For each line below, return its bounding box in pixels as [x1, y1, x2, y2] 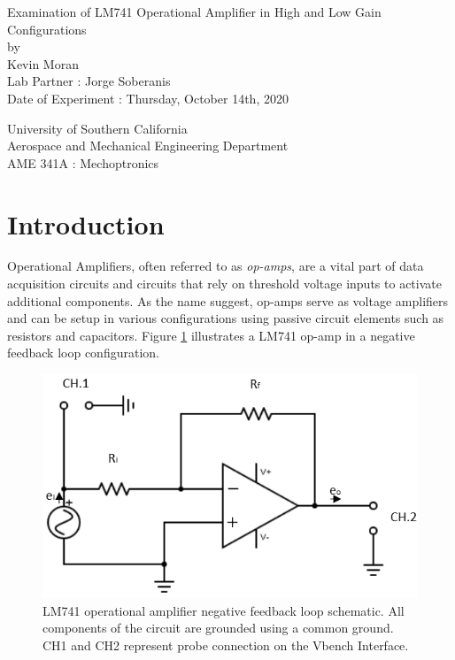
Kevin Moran [7, 54, 79, 73]
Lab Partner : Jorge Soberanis [7, 72, 171, 90]
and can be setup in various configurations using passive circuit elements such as [7, 309, 444, 327]
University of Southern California [7, 119, 188, 137]
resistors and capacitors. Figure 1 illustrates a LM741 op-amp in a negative [7, 326, 415, 344]
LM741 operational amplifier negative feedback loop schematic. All [42, 601, 405, 619]
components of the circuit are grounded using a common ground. [42, 618, 394, 637]
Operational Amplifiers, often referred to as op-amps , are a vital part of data [7, 257, 424, 275]
